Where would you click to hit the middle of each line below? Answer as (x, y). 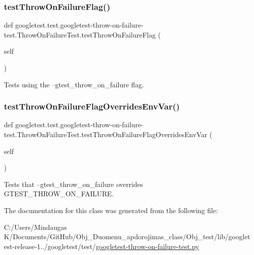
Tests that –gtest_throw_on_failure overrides (74, 184)
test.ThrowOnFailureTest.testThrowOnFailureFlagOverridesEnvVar (106, 134)
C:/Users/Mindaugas (35, 227)
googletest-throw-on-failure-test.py (147, 246)
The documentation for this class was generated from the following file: (111, 210)
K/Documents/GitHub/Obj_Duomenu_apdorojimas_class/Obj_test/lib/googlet (127, 237)
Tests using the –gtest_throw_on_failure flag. (74, 84)
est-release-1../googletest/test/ (50, 246)
